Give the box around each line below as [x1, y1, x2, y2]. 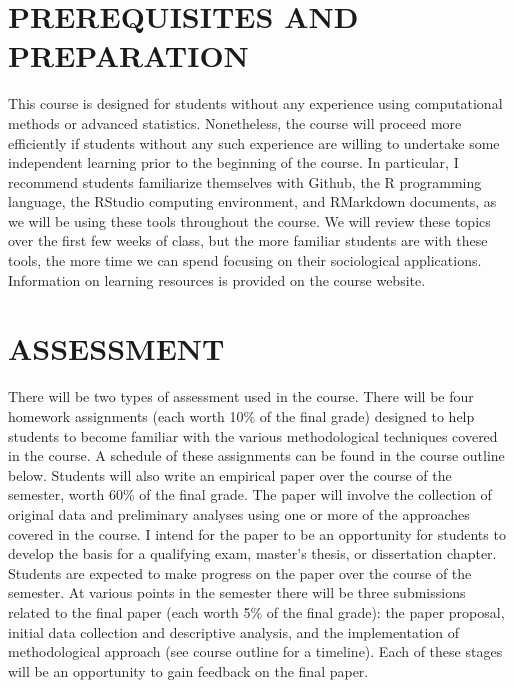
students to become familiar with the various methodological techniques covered [8, 425, 498, 446]
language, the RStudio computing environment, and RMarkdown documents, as [8, 191, 497, 212]
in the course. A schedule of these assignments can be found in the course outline [8, 445, 505, 466]
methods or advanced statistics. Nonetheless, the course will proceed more [8, 112, 462, 133]
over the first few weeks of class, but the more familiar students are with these [8, 230, 488, 251]
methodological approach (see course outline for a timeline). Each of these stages [8, 641, 503, 662]
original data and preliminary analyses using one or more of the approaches [8, 503, 470, 524]
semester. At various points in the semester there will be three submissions [8, 582, 466, 603]
